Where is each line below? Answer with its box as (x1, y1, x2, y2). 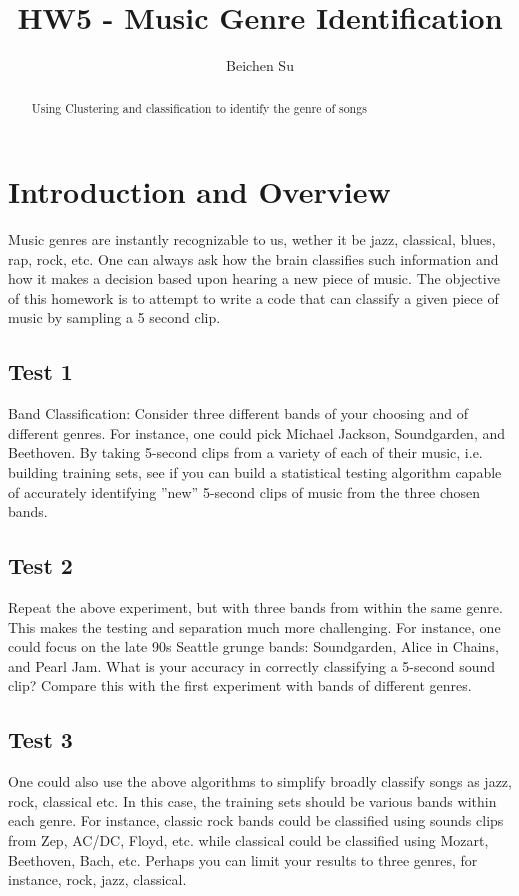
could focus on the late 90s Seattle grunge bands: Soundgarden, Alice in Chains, (8, 636, 499, 657)
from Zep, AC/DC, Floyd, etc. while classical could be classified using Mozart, (8, 830, 489, 850)
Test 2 (8, 550, 73, 581)
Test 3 (8, 724, 73, 755)
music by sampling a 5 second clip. (8, 307, 221, 328)
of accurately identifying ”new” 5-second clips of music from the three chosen (8, 481, 481, 502)
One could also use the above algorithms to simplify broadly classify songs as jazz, (8, 771, 512, 792)
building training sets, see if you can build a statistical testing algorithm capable (8, 462, 502, 483)
